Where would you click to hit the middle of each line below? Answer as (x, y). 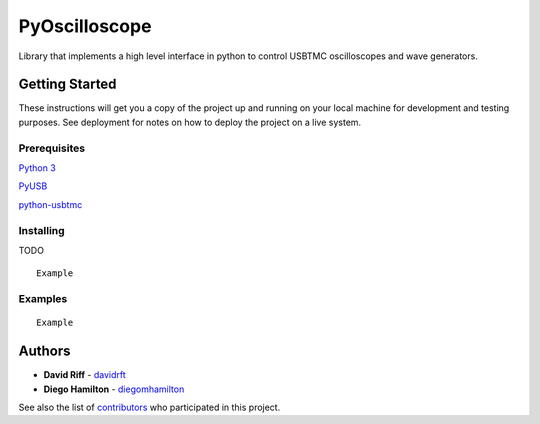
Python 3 (37, 167)
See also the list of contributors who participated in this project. (149, 407)
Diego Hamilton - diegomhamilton (114, 389)
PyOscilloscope (85, 26)
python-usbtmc (50, 204)
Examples (43, 299)
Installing (41, 230)
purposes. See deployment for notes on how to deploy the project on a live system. (190, 122)
